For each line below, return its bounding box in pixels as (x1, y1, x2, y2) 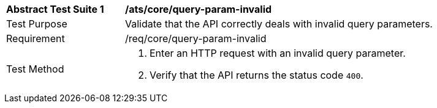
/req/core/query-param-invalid (125, 32, 267, 45)
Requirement (6, 32, 65, 45)
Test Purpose (6, 18, 67, 30)
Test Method (6, 63, 64, 75)
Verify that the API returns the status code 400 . (150, 69, 363, 81)
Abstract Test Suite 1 (6, 3, 104, 15)
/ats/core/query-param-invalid (125, 3, 272, 15)
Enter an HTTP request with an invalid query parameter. (150, 47, 406, 59)
